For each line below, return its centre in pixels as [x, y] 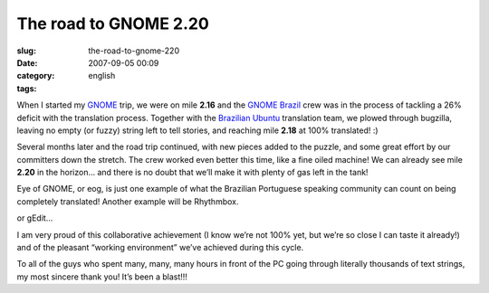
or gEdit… [35, 218]
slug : [26, 51]
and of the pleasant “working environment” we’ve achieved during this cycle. [160, 248]
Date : [27, 62]
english [102, 76]
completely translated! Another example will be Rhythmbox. [128, 201]
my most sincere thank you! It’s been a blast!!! [102, 277]
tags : [27, 88]
